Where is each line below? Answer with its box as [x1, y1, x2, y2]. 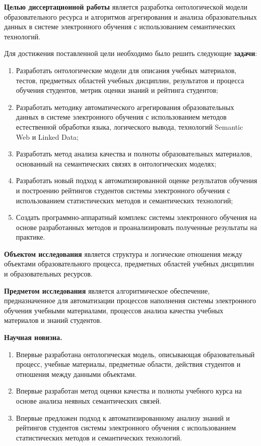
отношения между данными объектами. [16, 368, 137, 379]
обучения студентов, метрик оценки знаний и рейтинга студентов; [16, 85, 218, 95]
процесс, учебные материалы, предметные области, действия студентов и [16, 359, 241, 369]
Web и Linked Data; [16, 131, 79, 142]
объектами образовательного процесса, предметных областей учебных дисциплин [4, 258, 254, 269]
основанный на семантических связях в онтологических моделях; [16, 158, 217, 169]
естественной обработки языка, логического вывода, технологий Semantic [16, 121, 243, 132]
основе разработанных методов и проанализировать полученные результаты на [16, 221, 257, 232]
